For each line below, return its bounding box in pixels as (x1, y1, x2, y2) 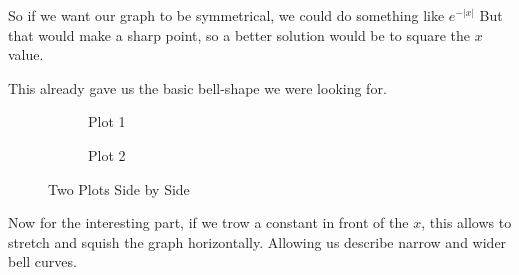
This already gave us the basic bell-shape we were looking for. (8, 77, 387, 98)
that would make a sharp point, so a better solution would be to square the (8, 24, 471, 45)
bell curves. (8, 251, 77, 272)
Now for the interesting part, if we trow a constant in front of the (8, 212, 409, 233)
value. (8, 44, 44, 65)
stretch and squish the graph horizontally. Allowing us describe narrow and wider (8, 231, 507, 252)
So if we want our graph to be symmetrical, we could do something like (8, 5, 445, 25)
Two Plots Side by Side (48, 178, 190, 199)
